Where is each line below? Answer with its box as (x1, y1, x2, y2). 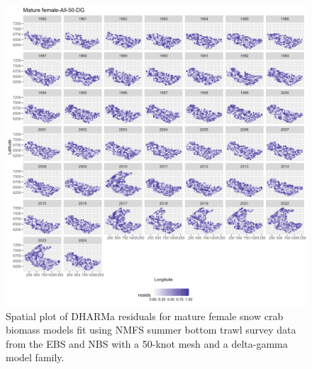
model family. (6, 350, 65, 365)
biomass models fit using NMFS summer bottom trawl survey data (6, 322, 296, 337)
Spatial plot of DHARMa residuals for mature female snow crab (6, 308, 284, 323)
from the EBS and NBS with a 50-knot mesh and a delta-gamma (6, 336, 288, 351)
